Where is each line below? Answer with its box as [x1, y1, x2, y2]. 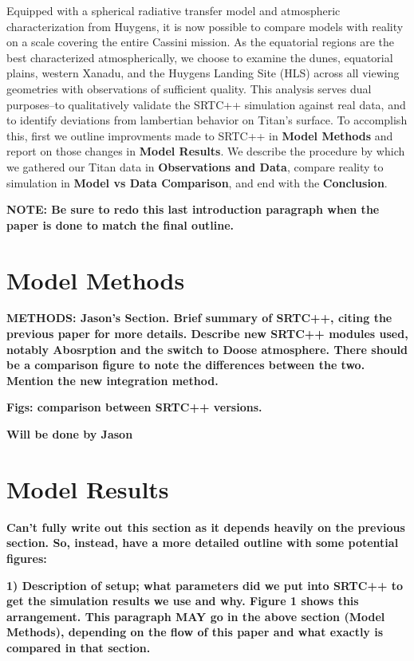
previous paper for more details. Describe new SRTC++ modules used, [6, 325, 408, 342]
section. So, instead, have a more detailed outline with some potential [6, 534, 399, 551]
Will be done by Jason [6, 426, 133, 442]
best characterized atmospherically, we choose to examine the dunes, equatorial [6, 49, 393, 65]
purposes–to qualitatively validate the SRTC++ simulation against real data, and [6, 96, 406, 112]
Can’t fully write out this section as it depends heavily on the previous [6, 518, 405, 535]
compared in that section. [6, 639, 151, 655]
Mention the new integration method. [6, 372, 219, 388]
